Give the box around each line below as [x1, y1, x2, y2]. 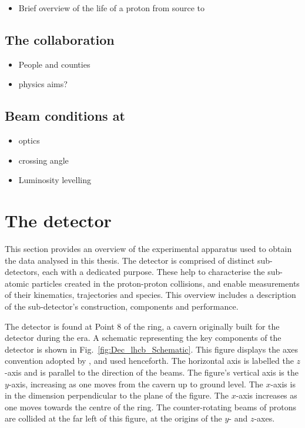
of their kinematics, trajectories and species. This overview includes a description [5, 288, 296, 301]
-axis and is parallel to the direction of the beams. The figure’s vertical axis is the [5, 366, 299, 379]
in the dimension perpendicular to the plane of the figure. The [5, 389, 229, 402]
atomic [5, 277, 29, 289]
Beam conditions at [5, 107, 125, 125]
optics [18, 134, 40, 147]
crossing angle [18, 154, 69, 166]
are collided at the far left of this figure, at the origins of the [5, 412, 222, 424]
